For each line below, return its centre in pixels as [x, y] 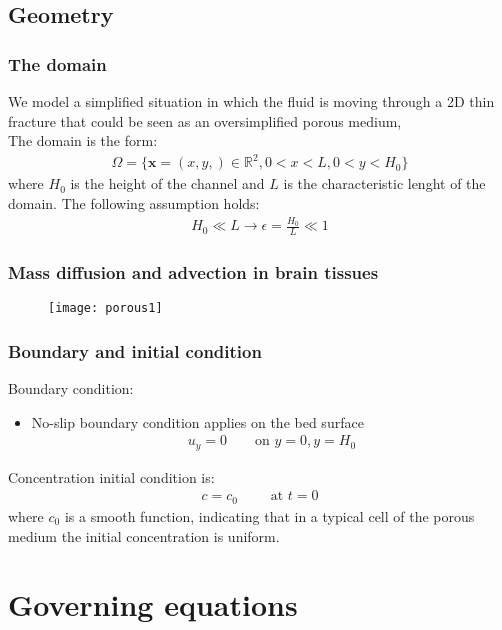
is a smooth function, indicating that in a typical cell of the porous [269, 515]
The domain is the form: [83, 140]
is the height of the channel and [167, 183]
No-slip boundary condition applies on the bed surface [197, 421]
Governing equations [153, 604]
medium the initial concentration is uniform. [144, 535]
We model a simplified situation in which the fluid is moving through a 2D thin [251, 101]
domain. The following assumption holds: [134, 202]
